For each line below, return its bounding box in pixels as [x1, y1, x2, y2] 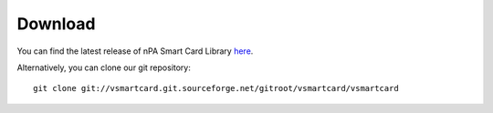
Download [16, 14, 96, 34]
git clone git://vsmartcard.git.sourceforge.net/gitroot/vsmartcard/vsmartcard [33, 83, 399, 94]
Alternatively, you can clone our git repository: [16, 62, 192, 73]
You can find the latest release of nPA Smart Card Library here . [16, 46, 254, 56]
